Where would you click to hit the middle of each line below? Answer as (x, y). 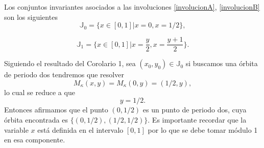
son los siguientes (31, 17)
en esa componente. (35, 140)
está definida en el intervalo (80, 129)
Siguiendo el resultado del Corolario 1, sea (70, 63)
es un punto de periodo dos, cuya (195, 110)
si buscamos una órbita (222, 63)
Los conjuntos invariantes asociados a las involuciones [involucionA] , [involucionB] (132, 7)
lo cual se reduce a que (40, 92)
